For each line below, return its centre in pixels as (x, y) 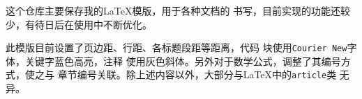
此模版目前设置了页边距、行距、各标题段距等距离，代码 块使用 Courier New (176, 47)
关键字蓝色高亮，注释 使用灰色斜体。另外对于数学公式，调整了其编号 (183, 61)
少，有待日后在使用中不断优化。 (79, 24)
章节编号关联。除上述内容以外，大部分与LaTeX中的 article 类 (197, 74)
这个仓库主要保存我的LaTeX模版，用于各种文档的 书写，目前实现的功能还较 (178, 10)
